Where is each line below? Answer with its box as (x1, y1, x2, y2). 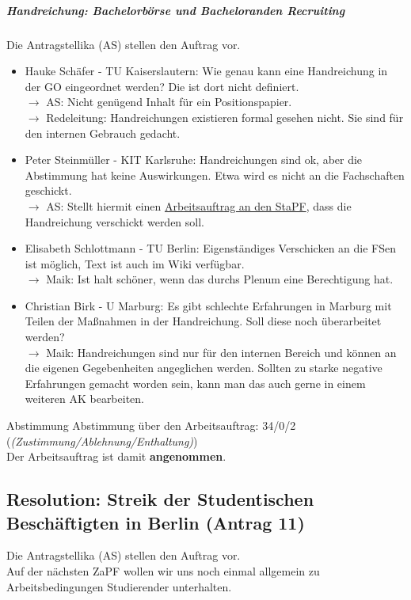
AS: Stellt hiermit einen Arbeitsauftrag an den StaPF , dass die (46, 197, 352, 214)
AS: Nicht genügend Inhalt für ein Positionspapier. (46, 93, 292, 110)
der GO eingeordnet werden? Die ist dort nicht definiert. (25, 78, 299, 94)
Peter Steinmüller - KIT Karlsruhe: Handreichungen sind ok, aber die (25, 151, 363, 168)
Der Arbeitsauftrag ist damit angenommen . (6, 448, 226, 465)
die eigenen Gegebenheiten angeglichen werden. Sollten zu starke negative (25, 359, 382, 376)
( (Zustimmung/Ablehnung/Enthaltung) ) (6, 432, 198, 449)
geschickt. (25, 182, 72, 199)
